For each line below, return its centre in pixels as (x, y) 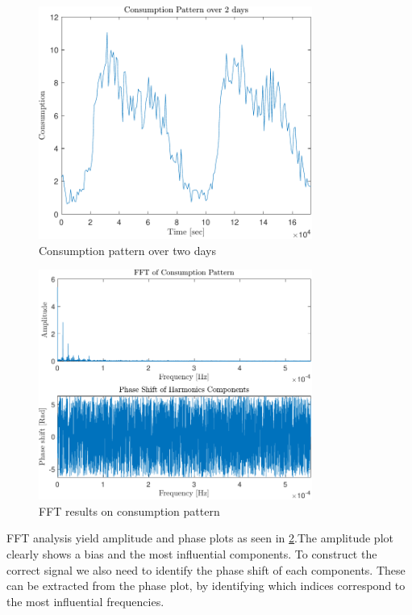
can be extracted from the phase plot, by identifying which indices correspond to (206, 586)
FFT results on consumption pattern (129, 510)
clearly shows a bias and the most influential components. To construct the (192, 554)
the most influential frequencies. (85, 601)
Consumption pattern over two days (127, 250)
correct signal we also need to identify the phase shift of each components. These (206, 569)
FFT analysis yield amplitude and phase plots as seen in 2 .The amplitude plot (200, 538)
